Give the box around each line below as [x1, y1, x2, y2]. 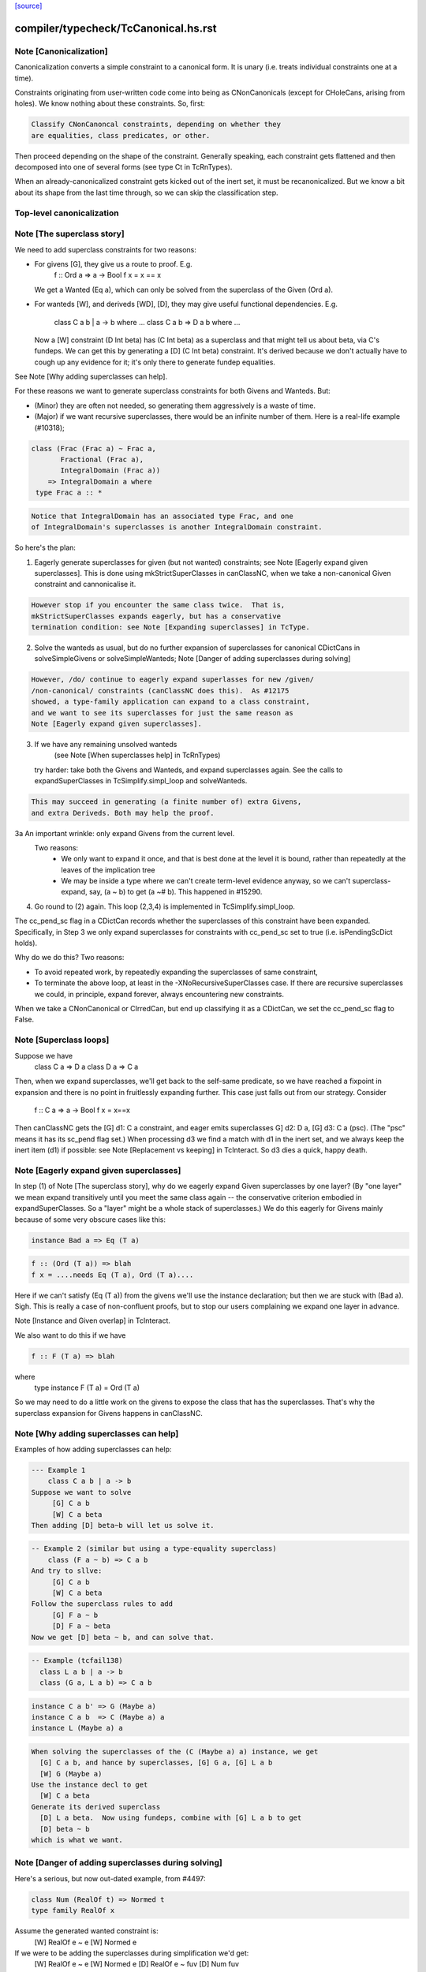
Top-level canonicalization [14, 207, 119, 218]
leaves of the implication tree [61, 865, 155, 875]
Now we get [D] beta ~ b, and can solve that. [31, 1633, 215, 1641]
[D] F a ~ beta [51, 1622, 110, 1630]
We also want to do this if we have [14, 1330, 126, 1340]
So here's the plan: [14, 543, 77, 552]
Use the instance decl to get [31, 1780, 148, 1790]
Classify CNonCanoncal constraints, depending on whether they [31, 120, 282, 129]
